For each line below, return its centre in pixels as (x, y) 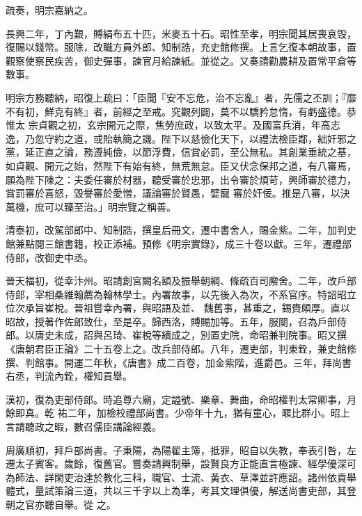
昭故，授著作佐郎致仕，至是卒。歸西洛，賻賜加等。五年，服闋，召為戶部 (171, 321)
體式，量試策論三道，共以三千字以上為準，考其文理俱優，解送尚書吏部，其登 (181, 491)
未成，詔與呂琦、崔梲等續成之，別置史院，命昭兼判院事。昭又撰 (200, 335)
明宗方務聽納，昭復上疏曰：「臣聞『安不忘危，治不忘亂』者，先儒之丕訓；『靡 (181, 97)
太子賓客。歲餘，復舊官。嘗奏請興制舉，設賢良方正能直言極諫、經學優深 (181, 463)
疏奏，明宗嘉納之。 (49, 10)
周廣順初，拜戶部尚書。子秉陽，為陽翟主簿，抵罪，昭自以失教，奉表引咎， (176, 450)
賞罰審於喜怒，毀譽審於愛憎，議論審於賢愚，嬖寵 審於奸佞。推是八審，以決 (178, 193)
